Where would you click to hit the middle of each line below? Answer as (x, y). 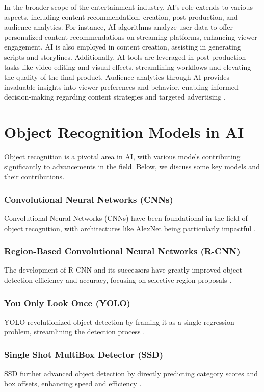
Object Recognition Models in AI (124, 132)
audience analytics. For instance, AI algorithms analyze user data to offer (119, 27)
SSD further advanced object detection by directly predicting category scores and (131, 373)
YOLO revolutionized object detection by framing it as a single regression (119, 321)
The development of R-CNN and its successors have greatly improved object (123, 270)
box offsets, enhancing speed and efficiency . (73, 383)
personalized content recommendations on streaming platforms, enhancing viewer (131, 36)
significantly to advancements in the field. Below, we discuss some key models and (132, 166)
